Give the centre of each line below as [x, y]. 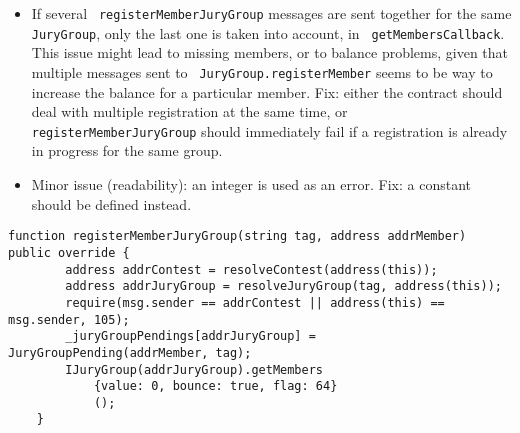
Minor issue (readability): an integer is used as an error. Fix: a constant [251, 184]
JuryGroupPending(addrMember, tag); [130, 352]
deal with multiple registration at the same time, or [189, 111]
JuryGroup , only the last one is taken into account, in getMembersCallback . [268, 32]
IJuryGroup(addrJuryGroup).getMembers [194, 369]
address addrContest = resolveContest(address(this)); [251, 269]
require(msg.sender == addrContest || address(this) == [255, 302]
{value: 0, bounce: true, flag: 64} [215, 386]
